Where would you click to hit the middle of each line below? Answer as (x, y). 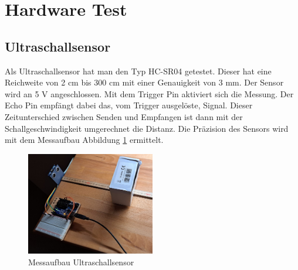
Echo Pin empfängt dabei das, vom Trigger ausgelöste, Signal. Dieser (129, 105)
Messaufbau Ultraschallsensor (81, 262)
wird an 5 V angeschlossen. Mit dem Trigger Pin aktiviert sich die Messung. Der (149, 93)
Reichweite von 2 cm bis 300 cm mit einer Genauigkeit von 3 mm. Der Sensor (144, 82)
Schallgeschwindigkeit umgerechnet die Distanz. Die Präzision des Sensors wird (147, 128)
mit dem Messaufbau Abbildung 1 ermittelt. (84, 140)
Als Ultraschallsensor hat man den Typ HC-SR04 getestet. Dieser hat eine (138, 71)
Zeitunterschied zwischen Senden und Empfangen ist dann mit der (124, 116)
